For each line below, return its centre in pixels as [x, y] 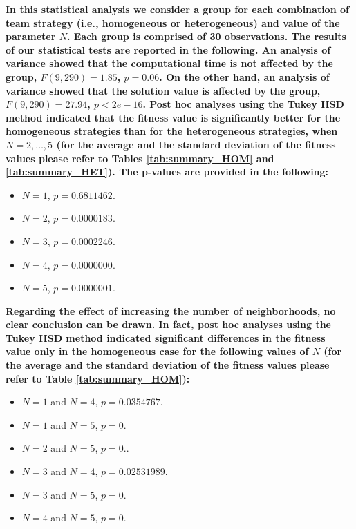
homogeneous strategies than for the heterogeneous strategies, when [172, 131]
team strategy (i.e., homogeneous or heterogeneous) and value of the [173, 22]
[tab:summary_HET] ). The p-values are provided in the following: [167, 172]
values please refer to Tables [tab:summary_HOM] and [140, 158]
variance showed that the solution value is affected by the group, [163, 90]
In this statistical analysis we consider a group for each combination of [177, 9]
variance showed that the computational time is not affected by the [169, 63]
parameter [31, 36]
